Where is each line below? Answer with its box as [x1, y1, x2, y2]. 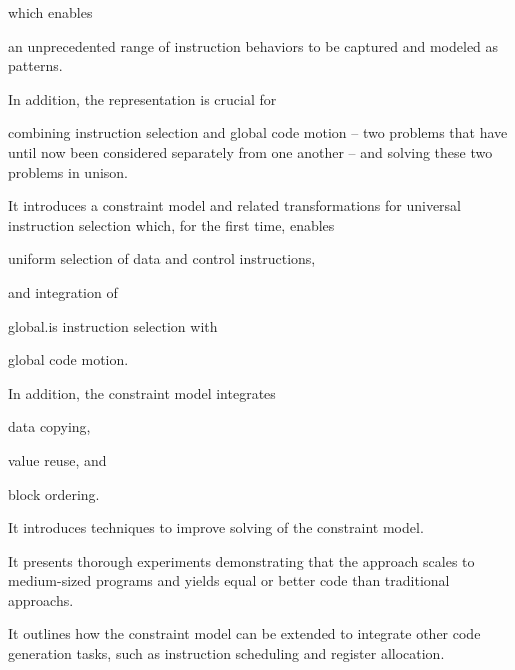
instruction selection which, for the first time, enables [8, 214, 335, 235]
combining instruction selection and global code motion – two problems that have [8, 122, 508, 143]
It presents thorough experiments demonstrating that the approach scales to [8, 550, 475, 571]
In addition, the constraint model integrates [8, 382, 276, 403]
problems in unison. [8, 161, 128, 182]
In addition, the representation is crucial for [8, 88, 277, 109]
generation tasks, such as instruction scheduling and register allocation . [8, 643, 445, 664]
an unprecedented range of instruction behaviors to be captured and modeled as [8, 35, 499, 56]
